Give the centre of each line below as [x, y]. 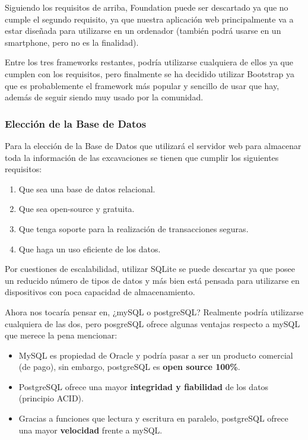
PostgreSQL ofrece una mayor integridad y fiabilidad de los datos [144, 386]
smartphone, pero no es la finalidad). [72, 42]
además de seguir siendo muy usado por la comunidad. [104, 97]
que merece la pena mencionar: [61, 335]
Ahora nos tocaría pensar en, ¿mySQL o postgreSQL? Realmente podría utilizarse [154, 311]
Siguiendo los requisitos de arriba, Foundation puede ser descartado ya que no [147, 7]
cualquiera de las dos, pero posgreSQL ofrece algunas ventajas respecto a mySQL [153, 323]
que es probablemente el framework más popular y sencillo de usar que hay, [142, 85]
